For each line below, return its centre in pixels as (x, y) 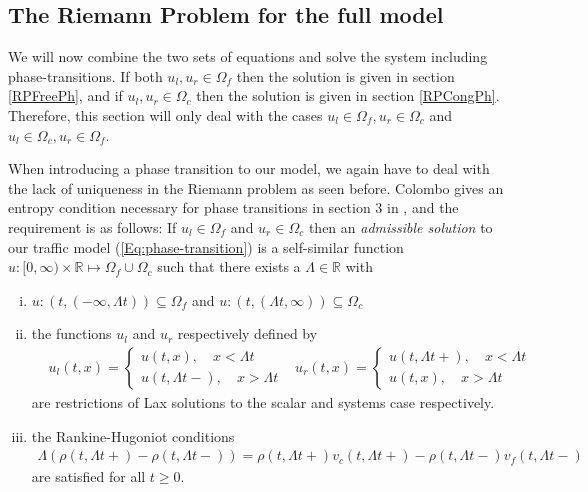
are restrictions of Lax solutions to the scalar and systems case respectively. (263, 401)
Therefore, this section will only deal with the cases (165, 114)
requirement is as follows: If (92, 226)
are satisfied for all (88, 476)
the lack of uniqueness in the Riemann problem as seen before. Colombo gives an (256, 187)
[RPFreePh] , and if (65, 95)
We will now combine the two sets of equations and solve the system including (248, 56)
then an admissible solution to (400, 226)
